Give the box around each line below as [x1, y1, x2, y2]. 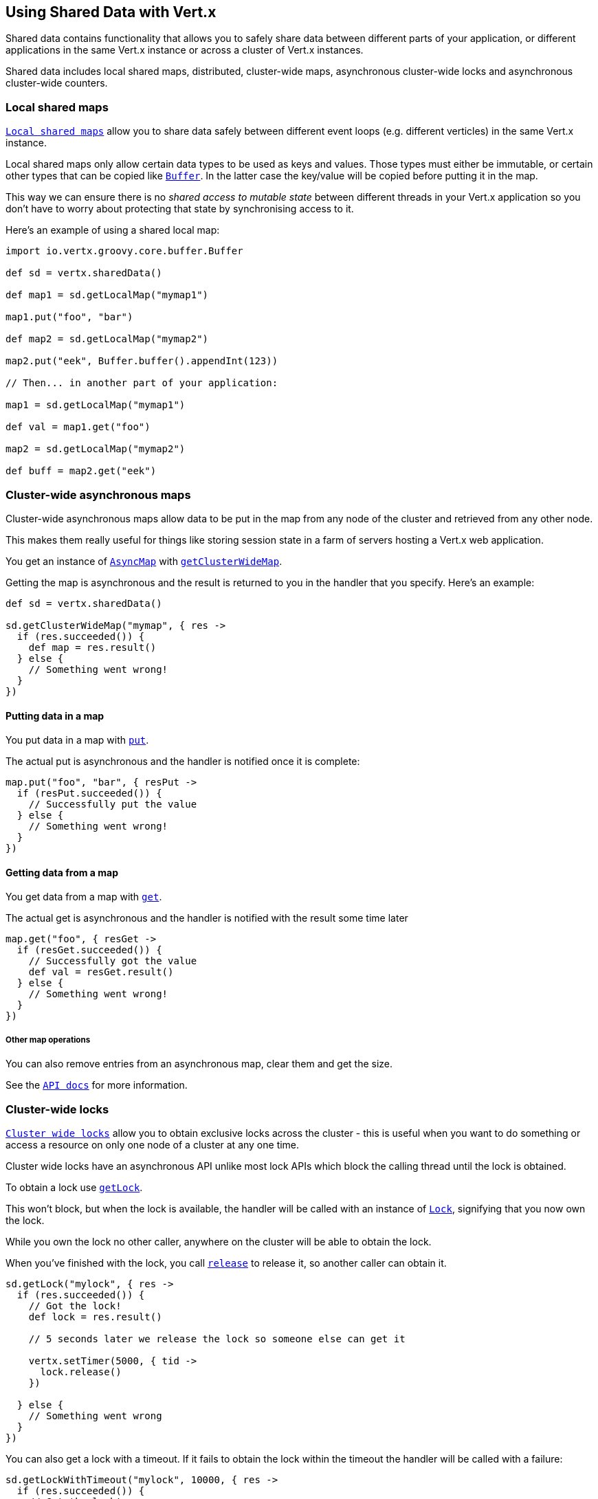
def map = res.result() [28, 641, 157, 653]
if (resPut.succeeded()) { [16, 788, 162, 799]
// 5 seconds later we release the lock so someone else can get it [28, 1333, 406, 1344]
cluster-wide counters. [5, 77, 108, 89]
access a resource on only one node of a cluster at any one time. [5, 1138, 300, 1151]
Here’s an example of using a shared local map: [5, 224, 220, 236]
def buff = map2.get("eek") [5, 465, 157, 477]
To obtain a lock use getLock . [5, 1181, 143, 1193]
